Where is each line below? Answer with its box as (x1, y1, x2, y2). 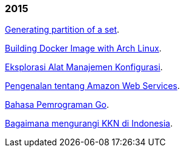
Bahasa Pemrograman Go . (5, 99, 110, 110)
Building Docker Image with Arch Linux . (5, 43, 162, 54)
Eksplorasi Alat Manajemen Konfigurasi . (5, 62, 163, 73)
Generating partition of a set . (5, 24, 120, 35)
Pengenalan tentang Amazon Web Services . (5, 81, 180, 91)
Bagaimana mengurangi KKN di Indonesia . (5, 118, 173, 129)
